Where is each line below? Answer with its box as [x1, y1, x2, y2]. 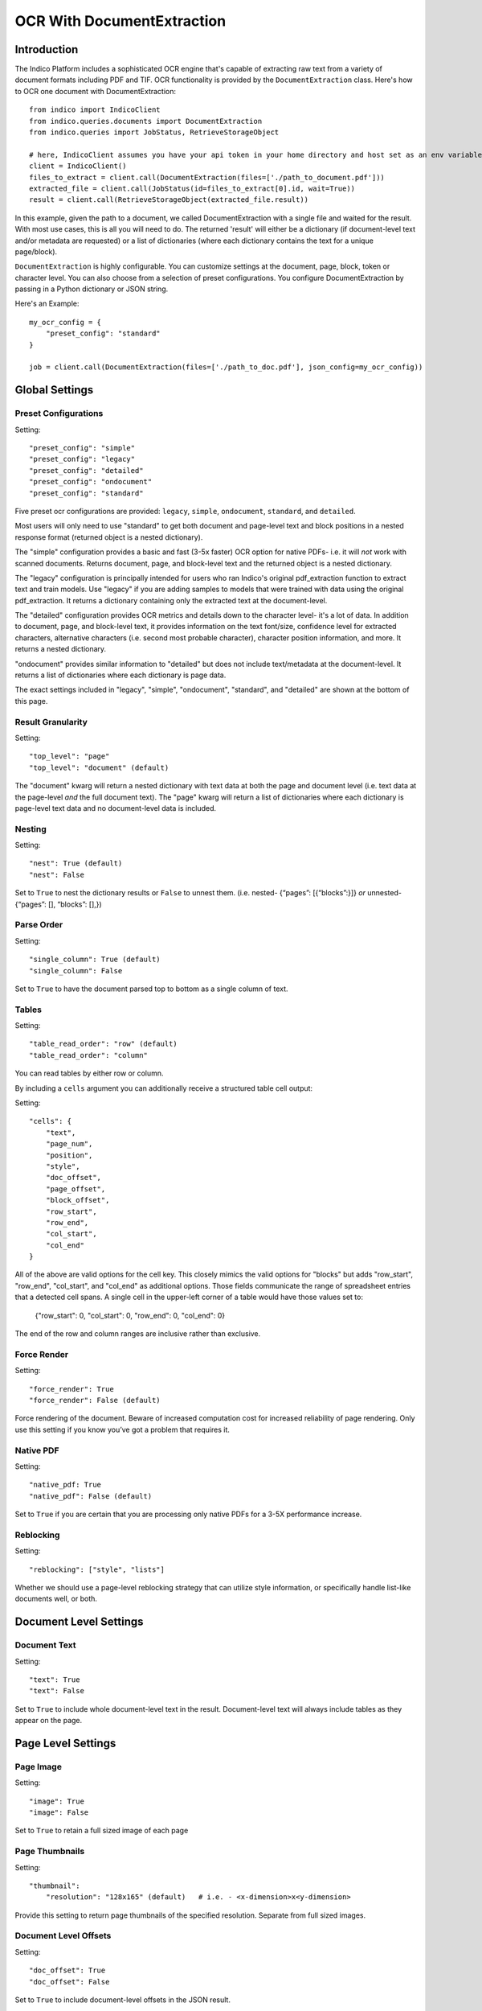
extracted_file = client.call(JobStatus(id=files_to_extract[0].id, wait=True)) [29, 183, 356, 193]
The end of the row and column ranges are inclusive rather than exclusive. [14, 1329, 261, 1339]
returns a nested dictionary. [14, 644, 107, 654]
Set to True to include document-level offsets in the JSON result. [14, 1995, 231, 2005]
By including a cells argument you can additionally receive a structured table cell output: [14, 1083, 313, 1093]
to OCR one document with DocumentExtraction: [14, 86, 177, 96]
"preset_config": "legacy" [29, 454, 136, 464]
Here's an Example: [14, 298, 80, 309]
